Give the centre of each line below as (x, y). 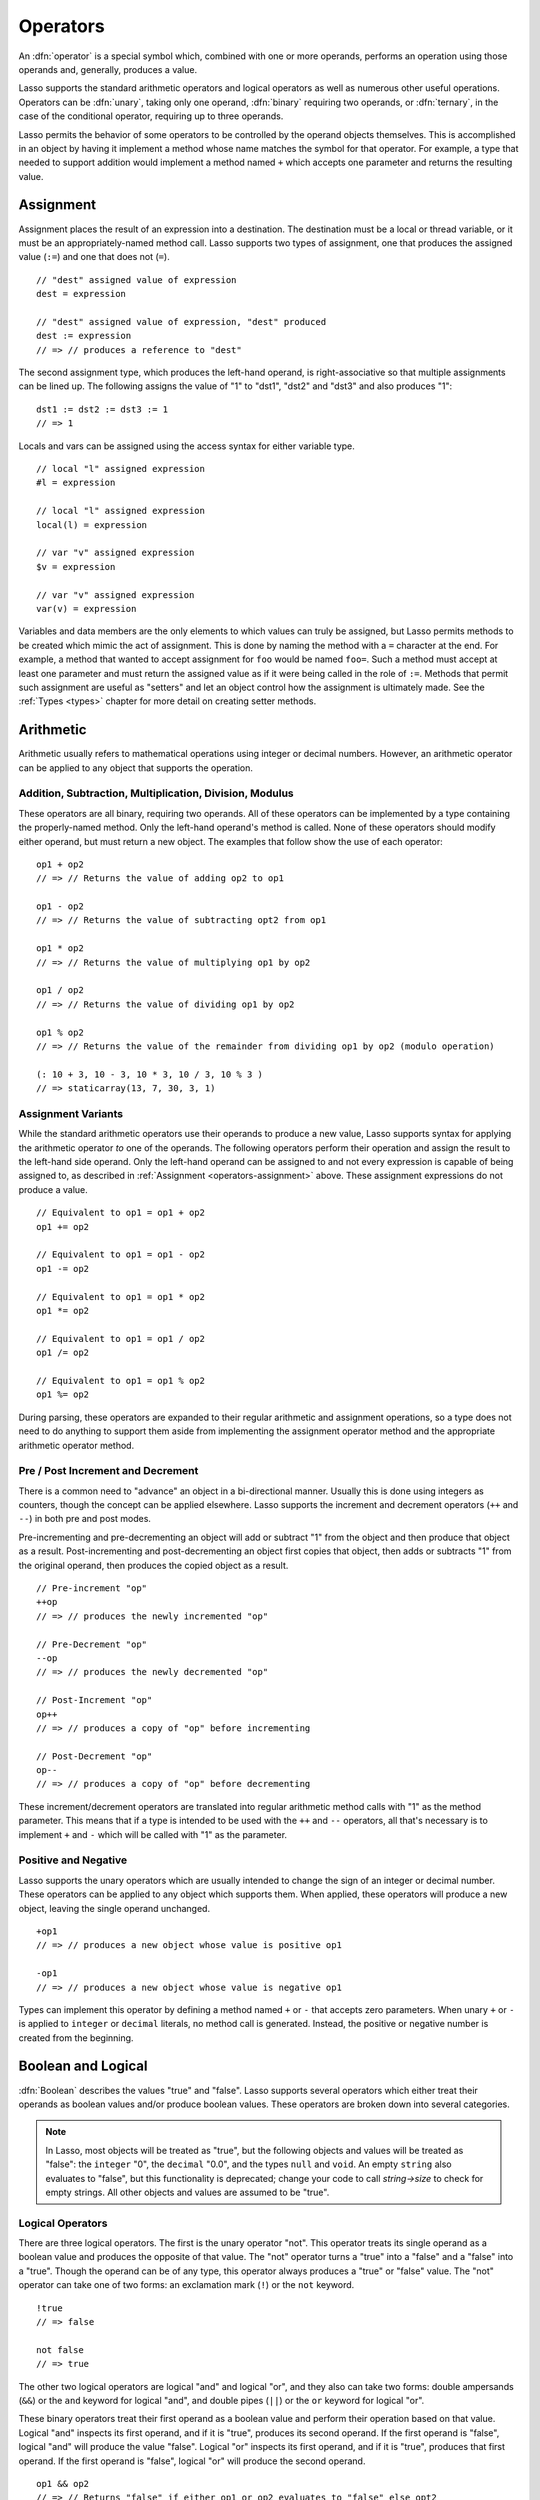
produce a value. (53, 1189)
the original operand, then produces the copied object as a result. (153, 1565)
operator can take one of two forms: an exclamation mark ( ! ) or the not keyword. (186, 2285)
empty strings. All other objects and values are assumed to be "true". (187, 2192)
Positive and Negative (73, 1860)
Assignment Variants (71, 1113)
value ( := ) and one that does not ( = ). (94, 257)
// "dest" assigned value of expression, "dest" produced (181, 321)
